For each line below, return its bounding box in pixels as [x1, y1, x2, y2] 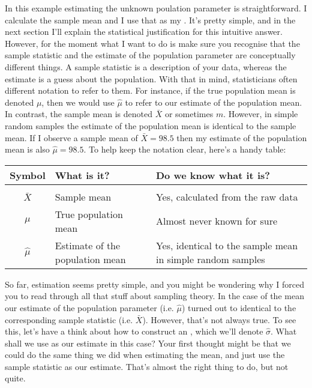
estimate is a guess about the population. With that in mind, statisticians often [5, 72, 298, 85]
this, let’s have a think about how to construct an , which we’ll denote [5, 325, 263, 338]
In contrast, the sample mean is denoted [5, 108, 153, 120]
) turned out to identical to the [181, 301, 296, 314]
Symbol [10, 168, 46, 182]
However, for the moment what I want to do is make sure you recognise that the [5, 37, 300, 49]
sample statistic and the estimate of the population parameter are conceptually [5, 49, 296, 61]
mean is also [5, 143, 50, 156]
